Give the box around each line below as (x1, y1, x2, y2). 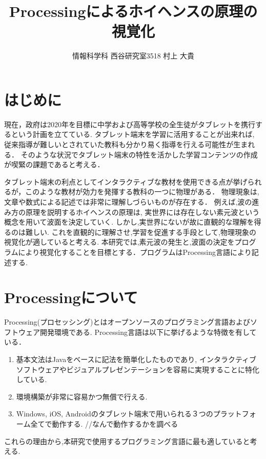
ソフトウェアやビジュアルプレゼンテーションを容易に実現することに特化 (16, 364, 260, 374)
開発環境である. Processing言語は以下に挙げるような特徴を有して (39, 326, 257, 337)
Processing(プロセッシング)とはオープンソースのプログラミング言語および (4, 316, 250, 327)
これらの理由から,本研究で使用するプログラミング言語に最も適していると (4, 435, 250, 446)
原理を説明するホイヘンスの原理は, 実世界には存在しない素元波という (25, 206, 260, 217)
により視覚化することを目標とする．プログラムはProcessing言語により (18, 246, 252, 257)
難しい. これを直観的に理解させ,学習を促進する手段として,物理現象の (25, 226, 256, 237)
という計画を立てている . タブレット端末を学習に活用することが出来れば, (11, 129, 255, 139)
